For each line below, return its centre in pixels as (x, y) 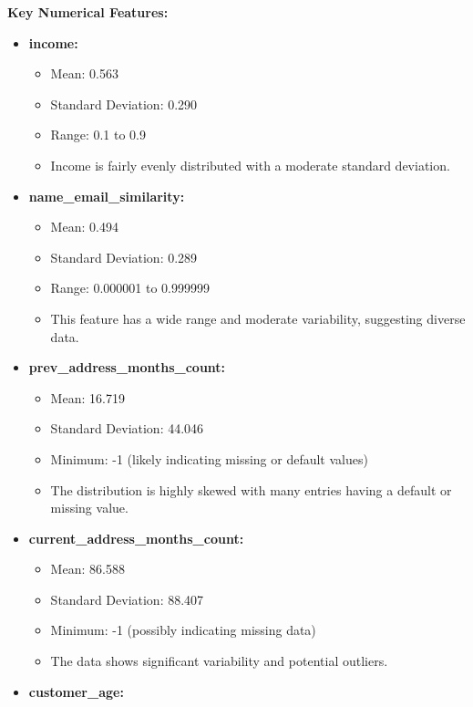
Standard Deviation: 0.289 (124, 257)
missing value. (89, 508)
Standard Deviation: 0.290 (124, 104)
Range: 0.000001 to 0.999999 (130, 288)
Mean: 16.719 (87, 397)
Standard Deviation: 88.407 (127, 599)
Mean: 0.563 (84, 73)
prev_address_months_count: (127, 367)
